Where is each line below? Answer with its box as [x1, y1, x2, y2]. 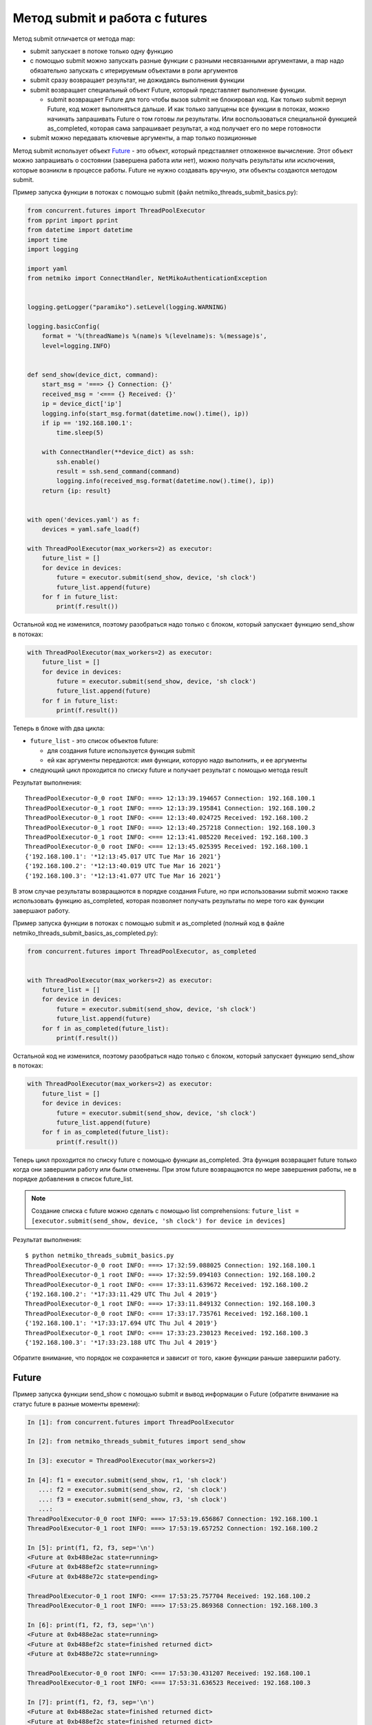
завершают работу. [12, 906, 70, 914]
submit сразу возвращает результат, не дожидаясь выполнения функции [30, 76, 245, 84]
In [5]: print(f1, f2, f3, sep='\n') [27, 1544, 155, 1552]
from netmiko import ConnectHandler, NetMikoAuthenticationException [27, 275, 267, 282]
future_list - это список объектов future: [30, 737, 158, 745]
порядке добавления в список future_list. [12, 1175, 134, 1183]
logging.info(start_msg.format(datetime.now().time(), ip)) [41, 409, 249, 417]
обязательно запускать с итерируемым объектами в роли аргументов [30, 66, 238, 75]
